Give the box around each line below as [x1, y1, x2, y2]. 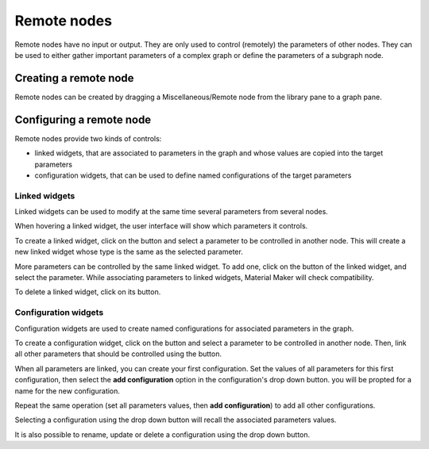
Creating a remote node [14, 71, 134, 85]
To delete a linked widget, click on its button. [14, 287, 161, 297]
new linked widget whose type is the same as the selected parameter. [14, 247, 244, 257]
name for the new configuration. [14, 386, 121, 396]
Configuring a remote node [14, 113, 152, 126]
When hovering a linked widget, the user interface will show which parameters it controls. [14, 221, 308, 231]
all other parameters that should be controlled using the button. [14, 349, 222, 359]
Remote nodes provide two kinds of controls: [14, 133, 162, 143]
